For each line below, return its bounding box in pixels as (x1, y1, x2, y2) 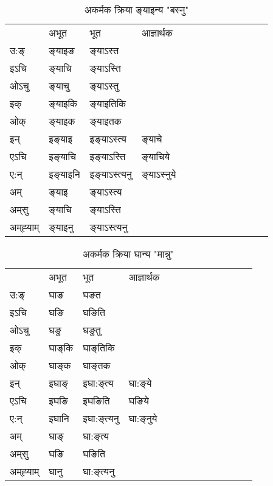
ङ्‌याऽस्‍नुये (141, 167, 176, 181)
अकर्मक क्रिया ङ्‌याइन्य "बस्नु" (85, 2, 189, 16)
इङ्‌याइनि (49, 167, 80, 181)
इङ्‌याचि (49, 149, 77, 163)
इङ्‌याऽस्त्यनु (89, 167, 132, 181)
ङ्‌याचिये (141, 149, 170, 163)
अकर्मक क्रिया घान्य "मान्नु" (83, 247, 175, 261)
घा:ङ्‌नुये (128, 411, 157, 425)
